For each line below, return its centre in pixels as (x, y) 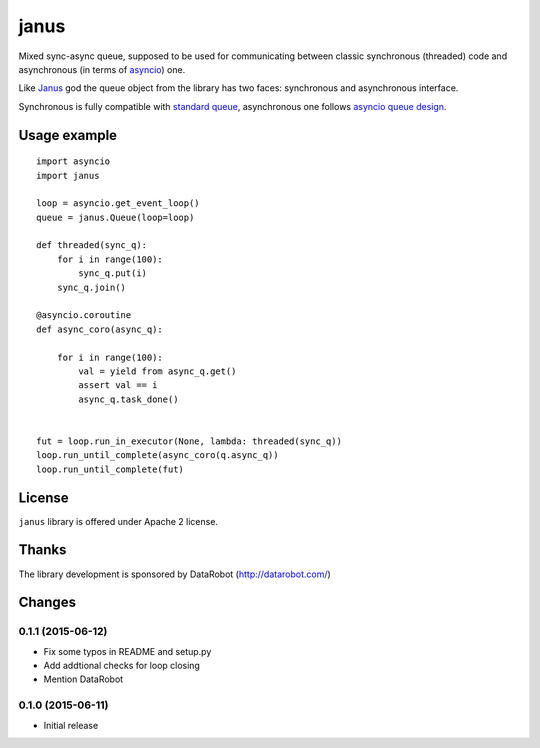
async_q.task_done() (128, 399)
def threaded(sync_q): (92, 245)
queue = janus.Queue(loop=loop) (115, 217)
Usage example (68, 135)
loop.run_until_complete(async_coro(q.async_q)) (157, 455)
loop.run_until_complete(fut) (110, 469)
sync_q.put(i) (113, 273)
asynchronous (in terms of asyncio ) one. (102, 69)
